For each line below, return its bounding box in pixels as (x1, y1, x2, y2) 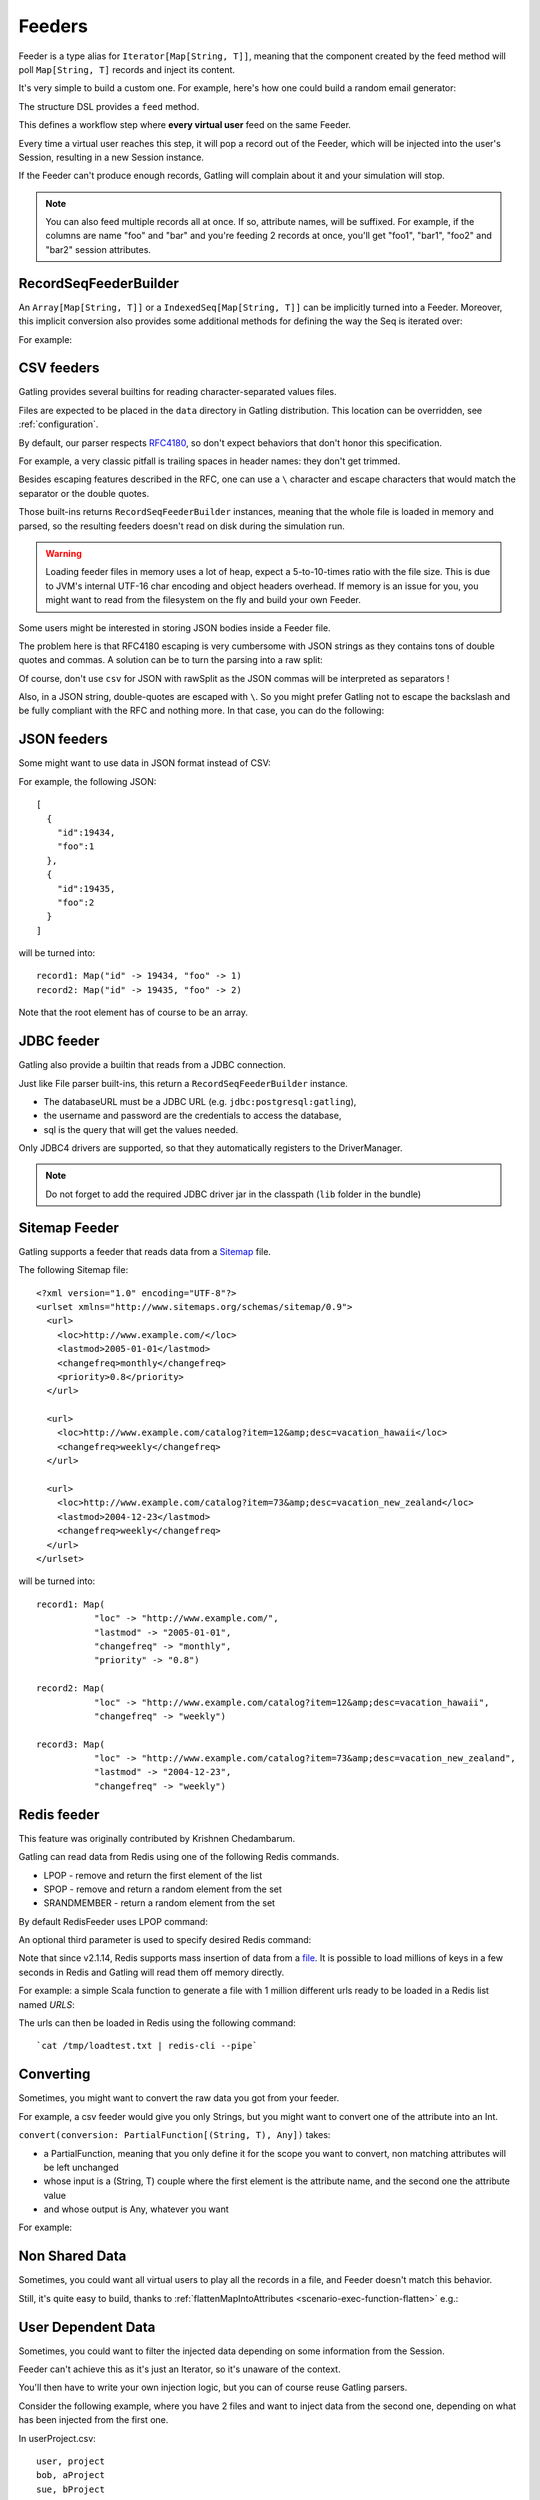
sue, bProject (36, 2483, 105, 2495)
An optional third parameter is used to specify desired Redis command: (18, 1934, 312, 1946)
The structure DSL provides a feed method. (18, 100, 200, 112)
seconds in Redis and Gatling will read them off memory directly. (18, 1966, 285, 1978)
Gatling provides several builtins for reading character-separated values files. (18, 386, 337, 398)
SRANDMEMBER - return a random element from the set (43, 1897, 275, 1909)
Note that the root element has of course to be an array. (18, 1006, 249, 1019)
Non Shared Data (18, 2248, 127, 2265)
